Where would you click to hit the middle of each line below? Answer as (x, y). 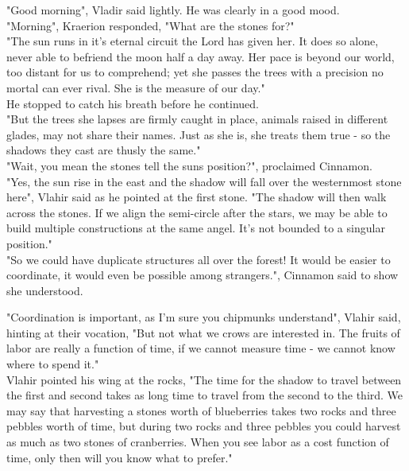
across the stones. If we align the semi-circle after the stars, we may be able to (197, 212)
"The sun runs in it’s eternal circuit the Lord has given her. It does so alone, (193, 41)
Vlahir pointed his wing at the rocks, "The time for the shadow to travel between (204, 379)
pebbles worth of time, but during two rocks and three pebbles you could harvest (204, 426)
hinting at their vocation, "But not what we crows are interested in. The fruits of (203, 332)
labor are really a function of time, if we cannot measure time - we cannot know (201, 348)
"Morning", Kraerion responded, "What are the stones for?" (150, 25)
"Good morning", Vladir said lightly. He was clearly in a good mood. (173, 10)
